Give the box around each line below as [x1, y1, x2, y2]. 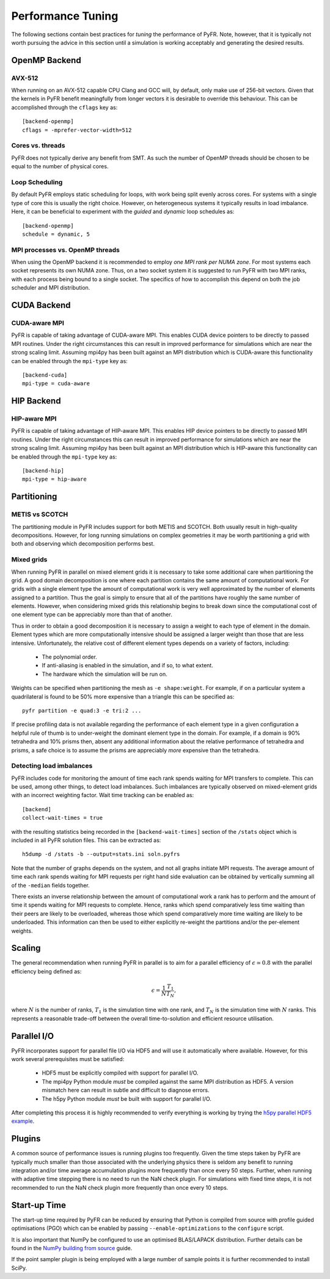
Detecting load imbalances [11, 762, 93, 770]
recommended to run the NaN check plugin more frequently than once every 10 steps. [11, 1183, 229, 1191]
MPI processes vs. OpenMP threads [11, 246, 120, 254]
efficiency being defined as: [11, 967, 82, 975]
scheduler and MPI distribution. [11, 284, 90, 291]
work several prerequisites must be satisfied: [11, 1056, 125, 1062]
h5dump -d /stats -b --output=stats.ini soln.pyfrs [22, 851, 180, 858]
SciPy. [11, 1264, 28, 1272]
